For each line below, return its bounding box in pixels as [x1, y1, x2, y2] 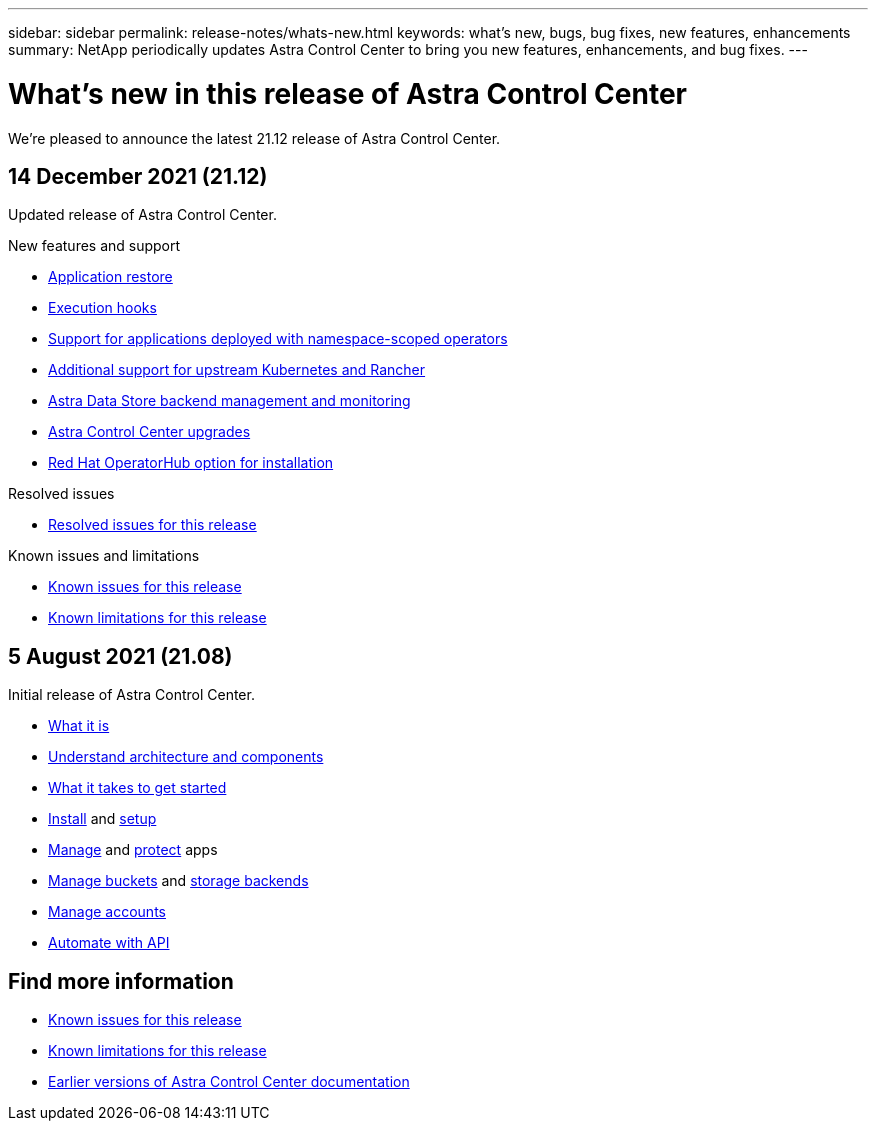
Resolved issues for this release [48, 516, 257, 534]
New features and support [8, 237, 181, 255]
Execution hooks [48, 299, 157, 317]
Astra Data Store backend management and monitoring [48, 392, 411, 410]
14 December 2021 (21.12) [8, 163, 268, 189]
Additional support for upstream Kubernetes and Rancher [48, 361, 426, 379]
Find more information [8, 968, 234, 994]
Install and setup [48, 810, 157, 828]
